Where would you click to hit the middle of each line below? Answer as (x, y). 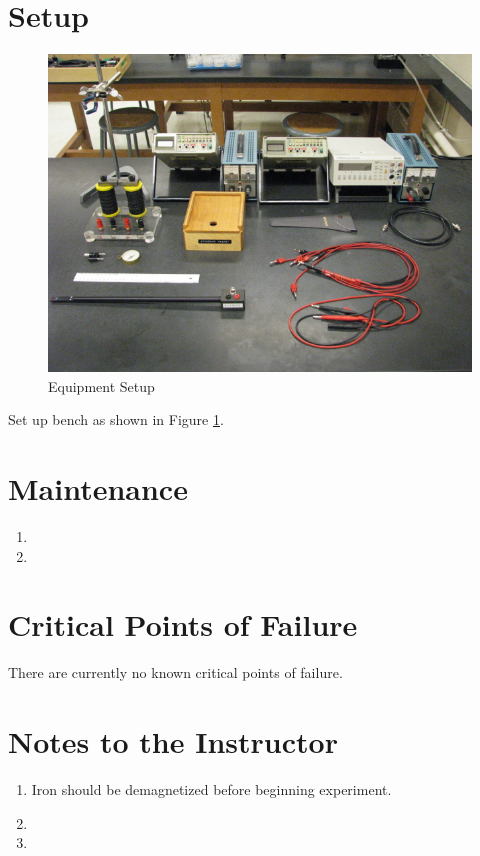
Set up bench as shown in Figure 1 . (116, 419)
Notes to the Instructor (173, 741)
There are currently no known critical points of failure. (175, 672)
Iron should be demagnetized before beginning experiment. (211, 789)
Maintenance (98, 488)
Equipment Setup (101, 385)
